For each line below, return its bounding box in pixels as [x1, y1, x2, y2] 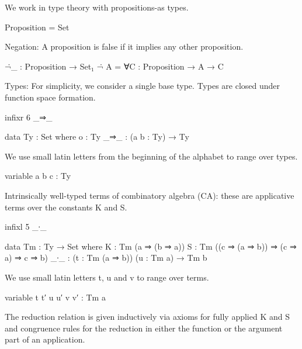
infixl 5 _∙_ [5, 220, 47, 233]
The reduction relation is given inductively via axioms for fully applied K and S [5, 310, 290, 323]
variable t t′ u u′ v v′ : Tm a [5, 291, 106, 303]
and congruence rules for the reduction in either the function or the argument [5, 322, 283, 334]
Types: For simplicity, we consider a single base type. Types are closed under [5, 80, 280, 92]
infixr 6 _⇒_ [5, 110, 53, 123]
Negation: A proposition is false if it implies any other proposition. [5, 40, 244, 53]
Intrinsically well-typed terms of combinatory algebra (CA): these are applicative [5, 189, 294, 201]
